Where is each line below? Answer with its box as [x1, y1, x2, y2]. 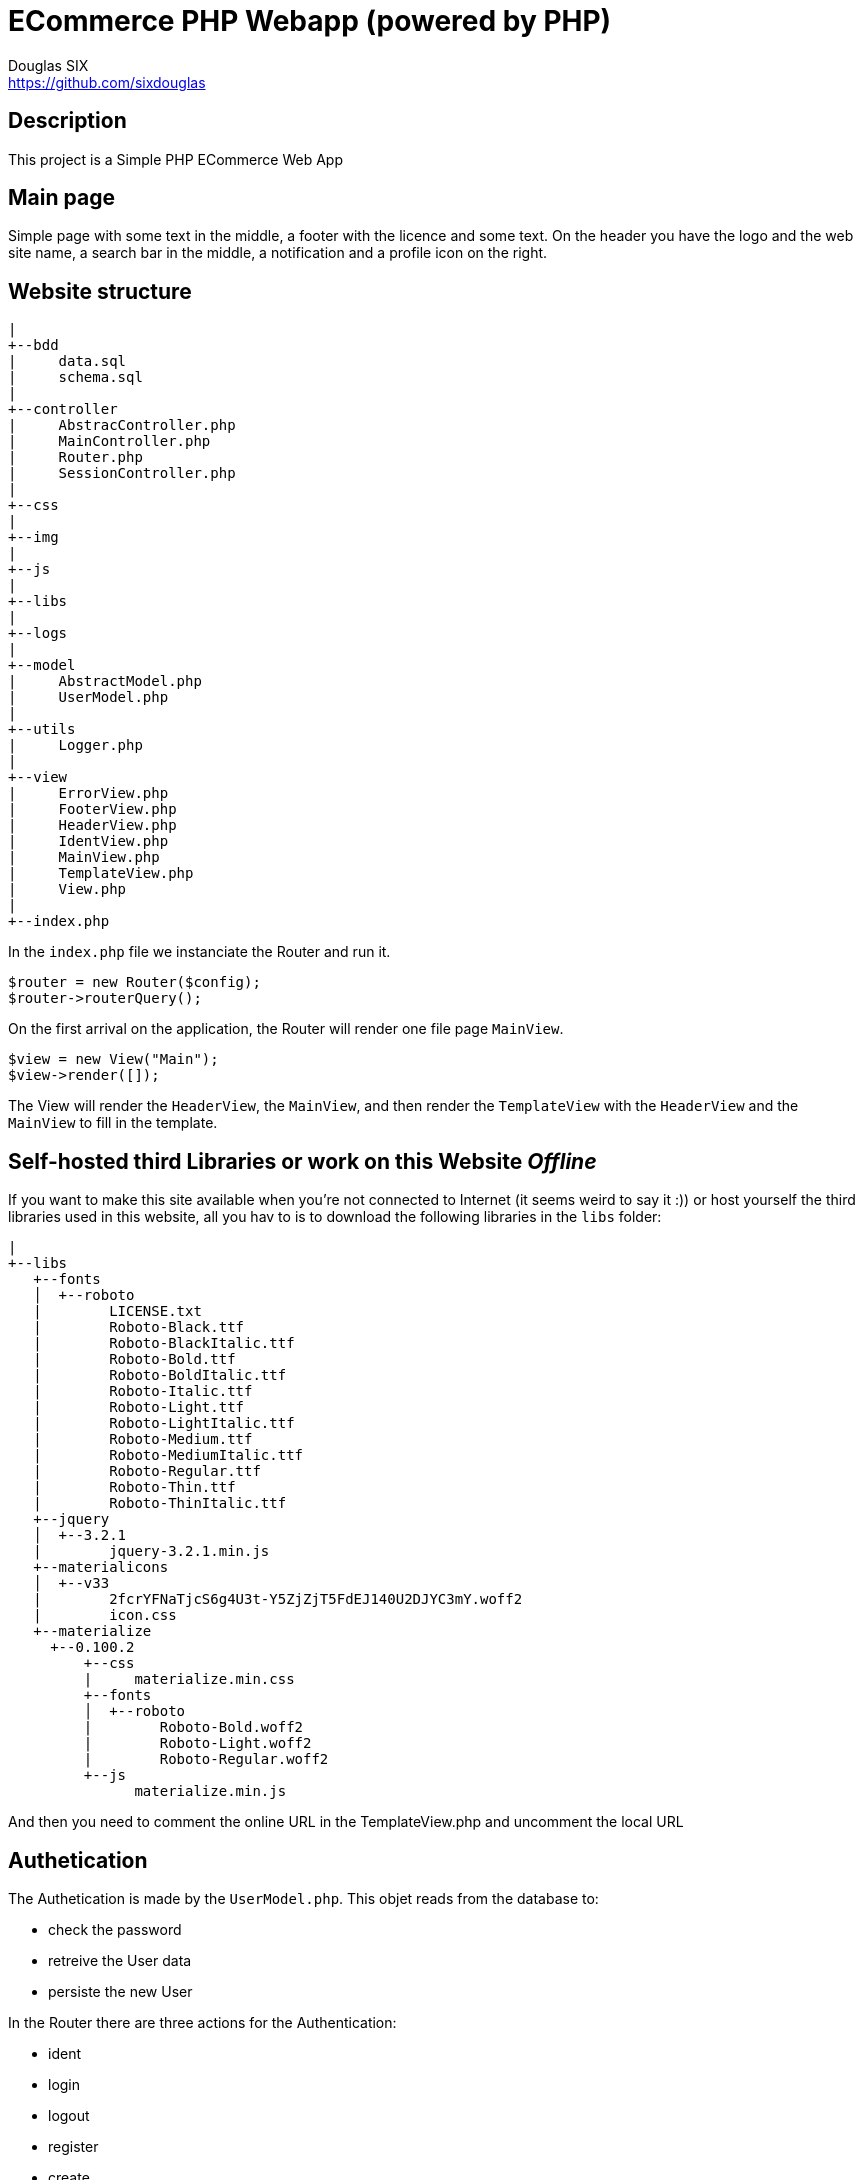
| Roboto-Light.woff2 [83, 1735, 312, 1752]
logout [48, 2106, 90, 2124]
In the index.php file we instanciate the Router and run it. [8, 943, 391, 961]
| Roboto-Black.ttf [33, 1319, 245, 1336]
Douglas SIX [8, 56, 89, 74]
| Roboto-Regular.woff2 [83, 1751, 329, 1768]
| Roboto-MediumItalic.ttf [33, 1447, 304, 1464]
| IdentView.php [8, 833, 169, 850]
